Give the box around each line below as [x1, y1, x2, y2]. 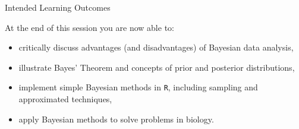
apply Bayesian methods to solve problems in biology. [18, 112, 214, 125]
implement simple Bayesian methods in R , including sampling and [18, 81, 258, 93]
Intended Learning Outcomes [5, 1, 111, 13]
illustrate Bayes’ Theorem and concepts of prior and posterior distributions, [18, 61, 295, 73]
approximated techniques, [18, 93, 112, 105]
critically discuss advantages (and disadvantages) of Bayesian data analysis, [18, 41, 294, 54]
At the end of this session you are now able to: [5, 21, 174, 33]
